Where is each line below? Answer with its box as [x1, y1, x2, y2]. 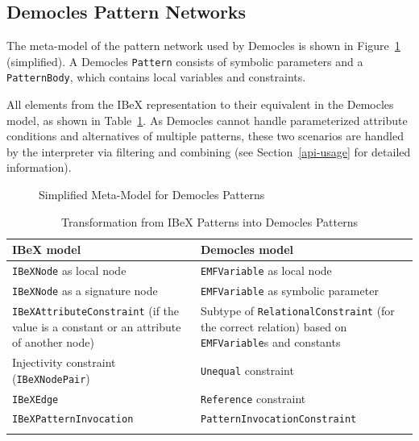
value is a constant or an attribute [12, 318, 181, 335]
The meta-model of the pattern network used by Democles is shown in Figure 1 [6, 37, 400, 54]
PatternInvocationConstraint [200, 414, 357, 426]
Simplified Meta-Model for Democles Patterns [39, 186, 265, 203]
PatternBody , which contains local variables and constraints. [6, 69, 306, 85]
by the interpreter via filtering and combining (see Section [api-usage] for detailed [6, 143, 411, 160]
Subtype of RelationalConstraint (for [200, 302, 395, 318]
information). [6, 159, 72, 176]
